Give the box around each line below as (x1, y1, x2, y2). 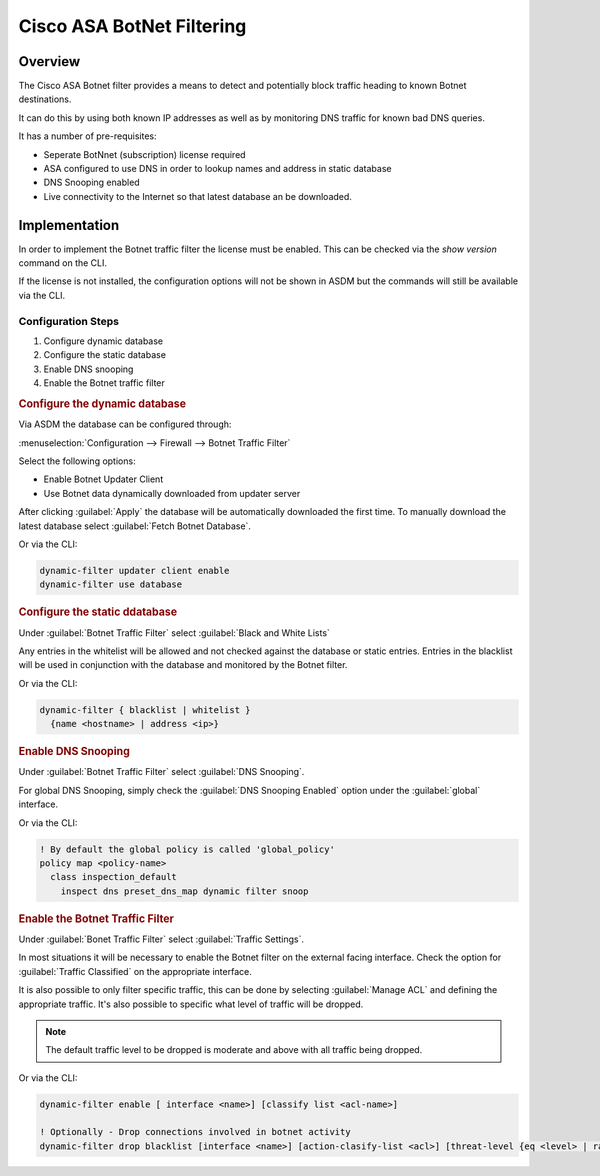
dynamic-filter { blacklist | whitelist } (39, 704, 251, 715)
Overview (18, 53, 81, 70)
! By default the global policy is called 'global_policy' (39, 843, 335, 855)
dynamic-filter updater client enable (39, 565, 230, 576)
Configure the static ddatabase (18, 605, 178, 619)
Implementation (18, 216, 120, 234)
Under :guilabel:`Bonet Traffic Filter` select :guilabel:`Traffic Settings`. (18, 933, 305, 945)
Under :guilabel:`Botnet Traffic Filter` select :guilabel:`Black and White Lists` (18, 626, 330, 639)
